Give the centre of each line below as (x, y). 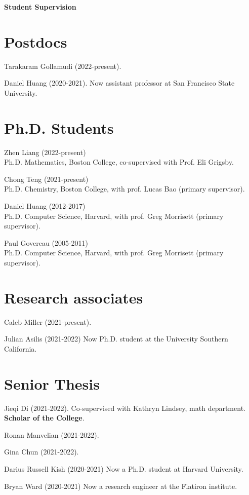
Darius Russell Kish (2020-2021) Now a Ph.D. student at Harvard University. (124, 468)
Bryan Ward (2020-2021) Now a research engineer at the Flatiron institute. (121, 486)
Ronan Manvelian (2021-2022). (52, 434)
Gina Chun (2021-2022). (41, 452)
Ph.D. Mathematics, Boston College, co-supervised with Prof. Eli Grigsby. (119, 162)
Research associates (74, 297)
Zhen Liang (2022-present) (45, 152)
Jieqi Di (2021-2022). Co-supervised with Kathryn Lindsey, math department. (125, 408)
